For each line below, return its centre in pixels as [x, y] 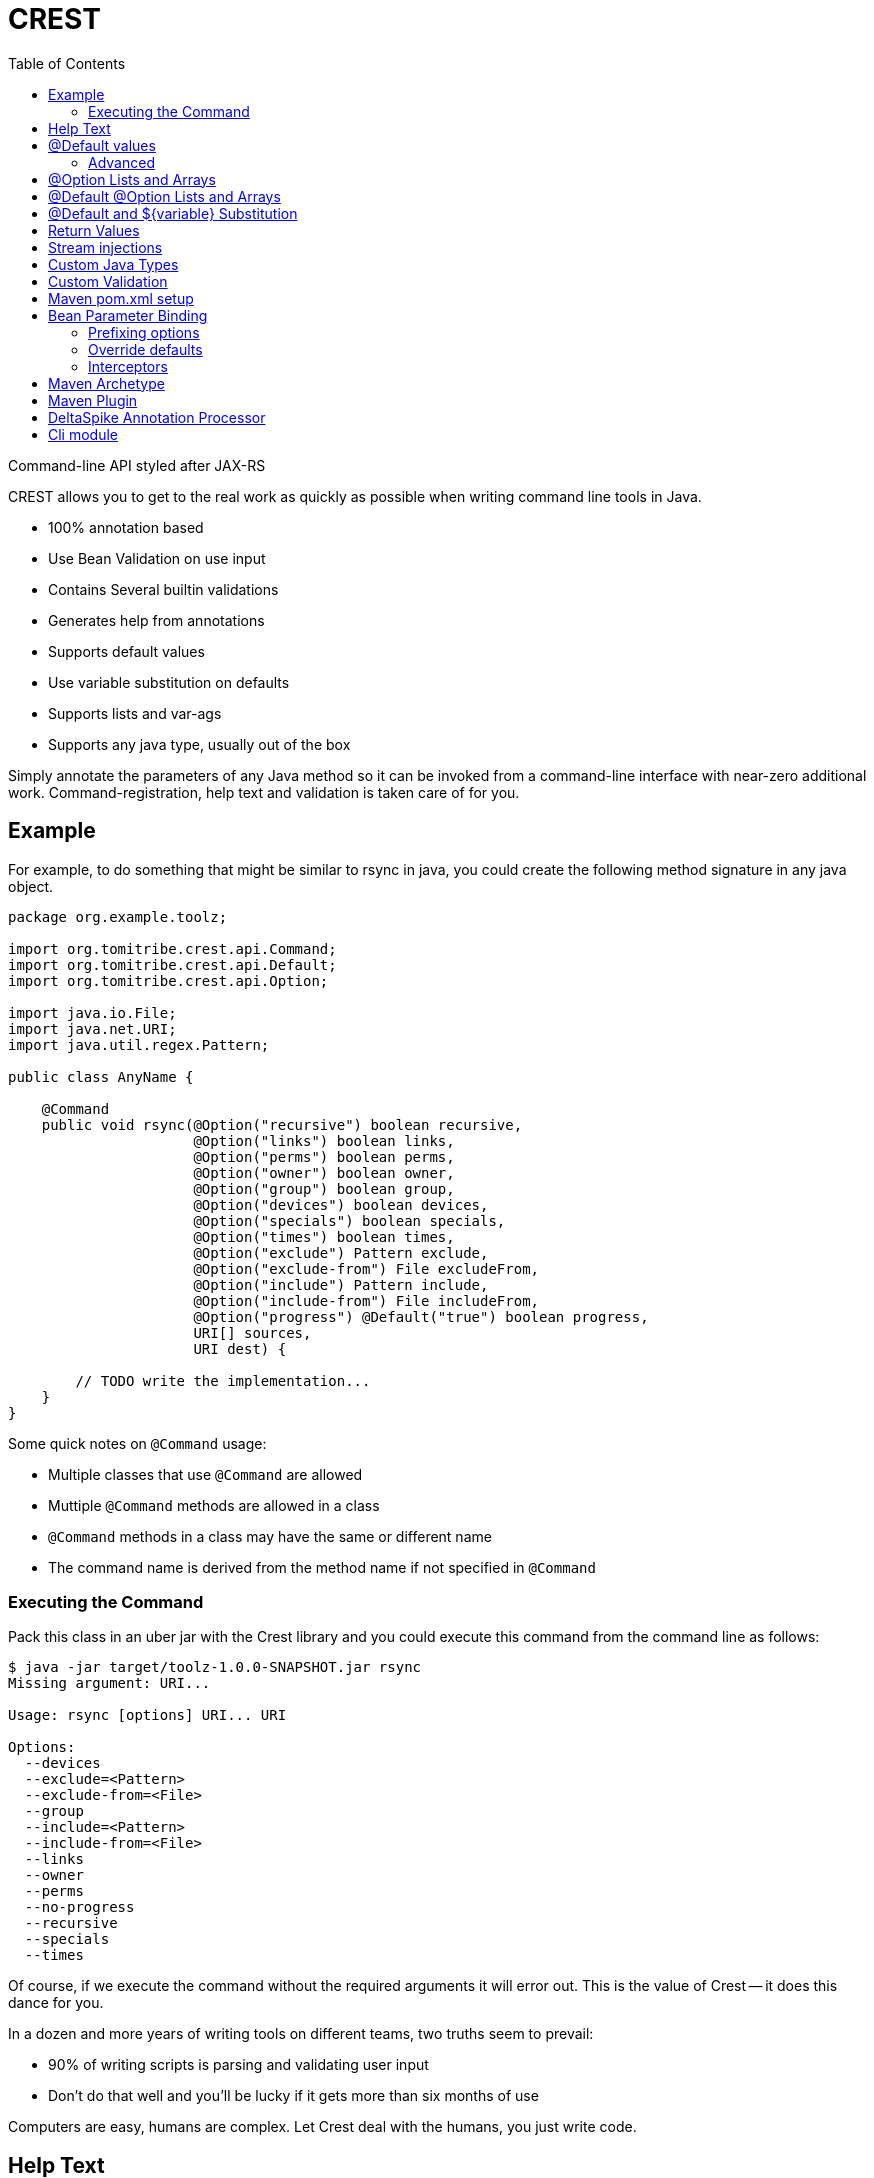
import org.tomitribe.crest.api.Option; [168, 980]
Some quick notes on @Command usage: [137, 1443]
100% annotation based [126, 527]
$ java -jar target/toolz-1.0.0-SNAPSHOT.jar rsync [215, 1667]
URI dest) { [240, 1348]
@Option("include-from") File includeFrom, [366, 1300]
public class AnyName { [101, 1076]
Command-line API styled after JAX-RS [137, 465]
